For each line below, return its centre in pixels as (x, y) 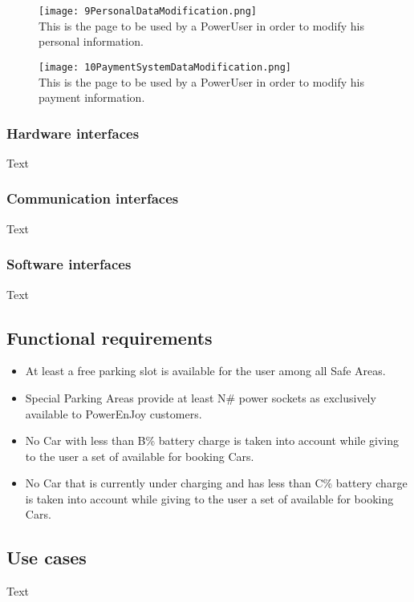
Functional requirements (110, 337)
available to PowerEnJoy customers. (114, 413)
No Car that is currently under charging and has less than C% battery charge (216, 483)
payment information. (92, 97)
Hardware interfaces (73, 133)
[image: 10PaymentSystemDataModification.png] (165, 67)
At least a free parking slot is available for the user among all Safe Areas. (205, 371)
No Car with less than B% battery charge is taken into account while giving (212, 440)
